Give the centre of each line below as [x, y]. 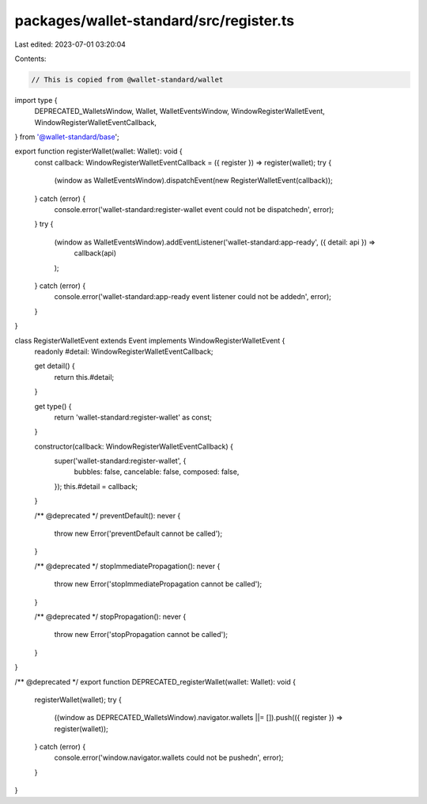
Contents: [30, 59]
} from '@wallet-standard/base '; [67, 137]
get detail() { [55, 366]
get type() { [53, 406]
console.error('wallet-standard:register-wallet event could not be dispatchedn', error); [194, 210]
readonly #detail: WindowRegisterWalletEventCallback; [124, 351]
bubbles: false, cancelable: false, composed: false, [157, 472]
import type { [36, 100]
